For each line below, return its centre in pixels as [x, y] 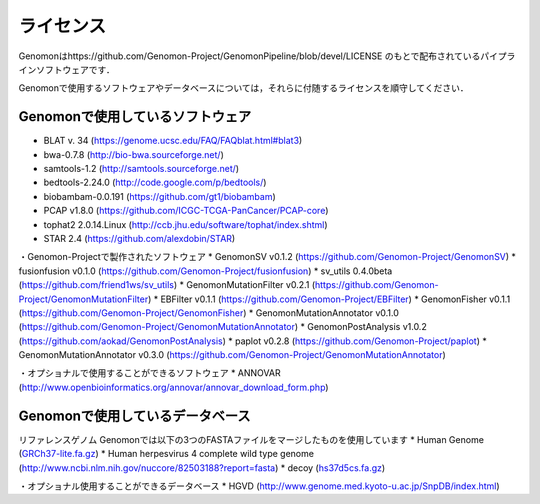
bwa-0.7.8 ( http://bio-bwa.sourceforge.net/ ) [134, 154]
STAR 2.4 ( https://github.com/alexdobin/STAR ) [139, 238]
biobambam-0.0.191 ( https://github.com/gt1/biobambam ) [160, 196]
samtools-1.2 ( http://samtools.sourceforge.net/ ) [141, 169]
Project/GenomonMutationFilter [83, 299]
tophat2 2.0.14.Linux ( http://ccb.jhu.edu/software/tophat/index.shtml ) [186, 224]
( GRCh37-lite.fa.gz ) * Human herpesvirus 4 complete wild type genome [166, 454]
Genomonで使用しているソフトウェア [135, 116]
